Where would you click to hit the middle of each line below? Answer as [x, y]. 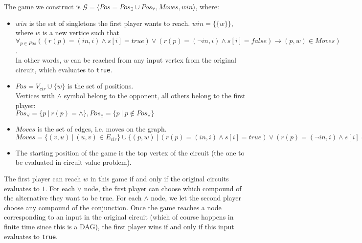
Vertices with [35, 96]
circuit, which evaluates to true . [64, 69]
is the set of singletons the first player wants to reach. [110, 23]
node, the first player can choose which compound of [163, 188]
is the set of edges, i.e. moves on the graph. [102, 129]
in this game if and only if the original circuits [159, 178]
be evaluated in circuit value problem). [73, 162]
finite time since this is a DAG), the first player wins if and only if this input [119, 226]
